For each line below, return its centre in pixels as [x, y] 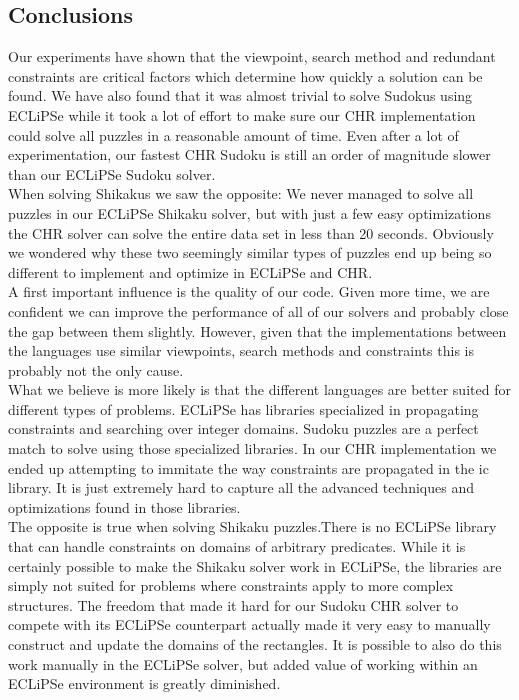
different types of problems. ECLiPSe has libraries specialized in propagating [243, 408]
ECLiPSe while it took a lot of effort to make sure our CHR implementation [242, 114]
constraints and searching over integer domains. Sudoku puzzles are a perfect [243, 428]
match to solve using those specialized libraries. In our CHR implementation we [252, 448]
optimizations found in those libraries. [124, 506]
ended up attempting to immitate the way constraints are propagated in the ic [248, 467]
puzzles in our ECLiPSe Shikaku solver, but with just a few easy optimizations [249, 212]
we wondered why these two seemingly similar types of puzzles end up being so [250, 252]
